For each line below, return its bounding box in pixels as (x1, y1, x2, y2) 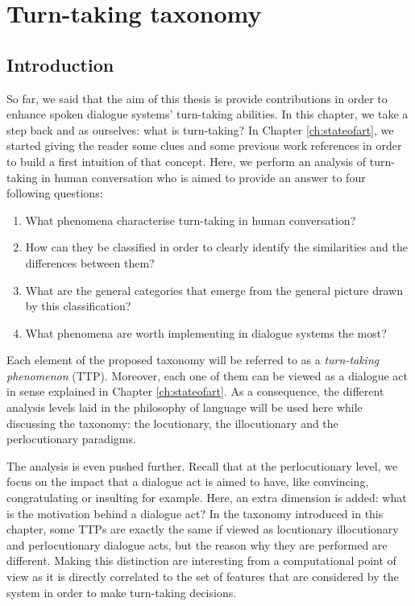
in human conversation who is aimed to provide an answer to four (41, 168, 366, 185)
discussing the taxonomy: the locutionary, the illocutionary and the (6, 414, 338, 431)
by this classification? (25, 297, 131, 314)
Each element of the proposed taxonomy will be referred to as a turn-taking (6, 351, 380, 368)
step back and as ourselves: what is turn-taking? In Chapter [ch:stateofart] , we (6, 121, 394, 138)
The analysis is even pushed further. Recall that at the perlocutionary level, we (6, 457, 398, 474)
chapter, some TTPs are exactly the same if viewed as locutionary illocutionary (6, 521, 399, 538)
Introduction (6, 52, 114, 77)
